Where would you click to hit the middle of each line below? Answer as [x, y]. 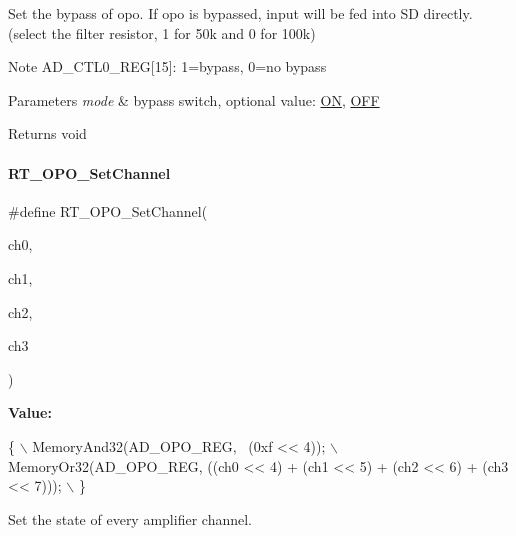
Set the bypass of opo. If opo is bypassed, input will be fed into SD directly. [240, 13]
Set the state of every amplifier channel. [130, 518]
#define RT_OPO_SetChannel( [108, 210]
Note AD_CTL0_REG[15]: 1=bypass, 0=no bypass [167, 66]
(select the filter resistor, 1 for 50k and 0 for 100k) [162, 32]
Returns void [47, 133]
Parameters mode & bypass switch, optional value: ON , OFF [194, 99]
